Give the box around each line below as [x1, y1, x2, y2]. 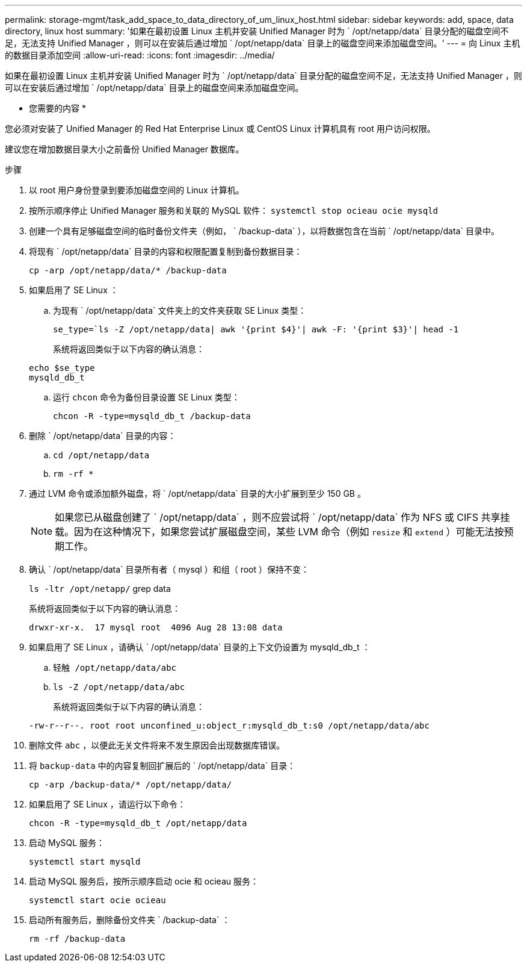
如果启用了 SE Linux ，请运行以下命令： [29, 799, 186, 809]
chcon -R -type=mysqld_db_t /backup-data [53, 411, 251, 421]
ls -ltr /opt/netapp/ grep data [29, 583, 171, 594]
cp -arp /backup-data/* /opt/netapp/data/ [29, 780, 232, 789]
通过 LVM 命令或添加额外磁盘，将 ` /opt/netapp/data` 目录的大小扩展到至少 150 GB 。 [29, 488, 366, 499]
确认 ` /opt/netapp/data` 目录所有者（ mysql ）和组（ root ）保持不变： [29, 564, 309, 574]
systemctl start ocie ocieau [29, 895, 166, 905]
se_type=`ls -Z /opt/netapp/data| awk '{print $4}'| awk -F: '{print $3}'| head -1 [53, 325, 459, 334]
